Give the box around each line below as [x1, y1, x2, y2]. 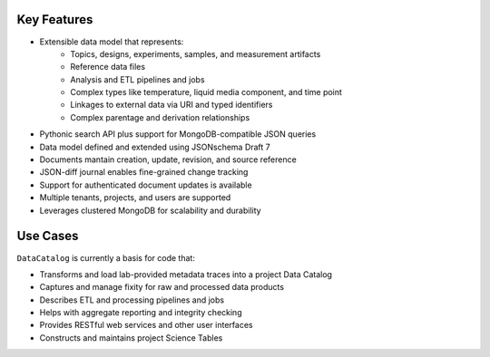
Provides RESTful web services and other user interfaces [39, 320, 253, 331]
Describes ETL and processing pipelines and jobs [39, 294, 225, 305]
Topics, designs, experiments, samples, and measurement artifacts [70, 48, 321, 59]
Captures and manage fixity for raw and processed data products [39, 282, 285, 293]
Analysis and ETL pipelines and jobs [70, 73, 205, 85]
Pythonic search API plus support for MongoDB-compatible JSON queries [39, 129, 317, 140]
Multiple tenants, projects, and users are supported [39, 192, 231, 203]
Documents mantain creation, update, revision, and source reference [39, 154, 297, 165]
